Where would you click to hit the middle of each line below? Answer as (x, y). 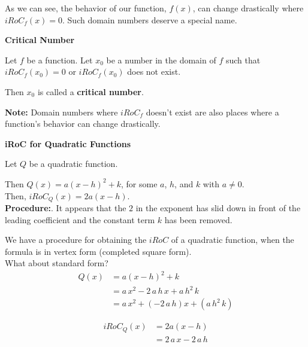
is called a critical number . (90, 91)
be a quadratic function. (73, 164)
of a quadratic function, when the (232, 240)
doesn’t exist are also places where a (212, 112)
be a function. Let (60, 60)
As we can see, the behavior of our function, (86, 8)
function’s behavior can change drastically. (83, 124)
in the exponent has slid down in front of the (218, 207)
